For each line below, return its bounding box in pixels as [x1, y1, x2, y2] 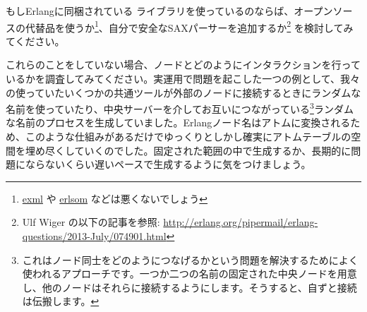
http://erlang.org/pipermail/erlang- [163, 215, 318, 229]
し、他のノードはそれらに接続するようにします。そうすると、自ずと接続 [22, 280, 357, 294]
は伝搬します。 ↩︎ [22, 294, 100, 308]
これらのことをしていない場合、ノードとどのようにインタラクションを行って [6, 57, 361, 72]
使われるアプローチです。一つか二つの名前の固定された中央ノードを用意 [22, 266, 357, 281]
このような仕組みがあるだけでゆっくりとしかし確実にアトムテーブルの [25, 129, 351, 144]
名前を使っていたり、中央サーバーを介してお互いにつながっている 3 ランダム [6, 100, 354, 116]
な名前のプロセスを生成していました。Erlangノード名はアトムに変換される [6, 115, 351, 130]
